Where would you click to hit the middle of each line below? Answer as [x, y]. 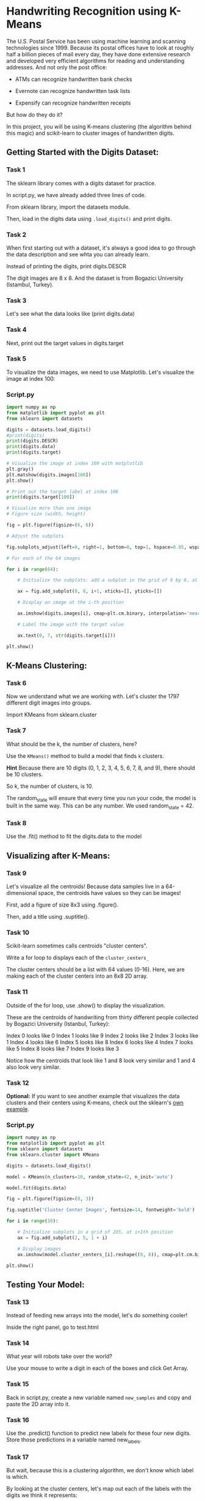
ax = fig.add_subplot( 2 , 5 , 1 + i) [63, 1238]
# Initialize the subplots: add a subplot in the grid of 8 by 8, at [108, 580]
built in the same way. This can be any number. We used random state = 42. [100, 807]
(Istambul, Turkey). [30, 284]
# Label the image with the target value [70, 624]
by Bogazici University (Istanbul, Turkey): [58, 1024]
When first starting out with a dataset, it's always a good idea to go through [101, 248]
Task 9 [16, 873]
